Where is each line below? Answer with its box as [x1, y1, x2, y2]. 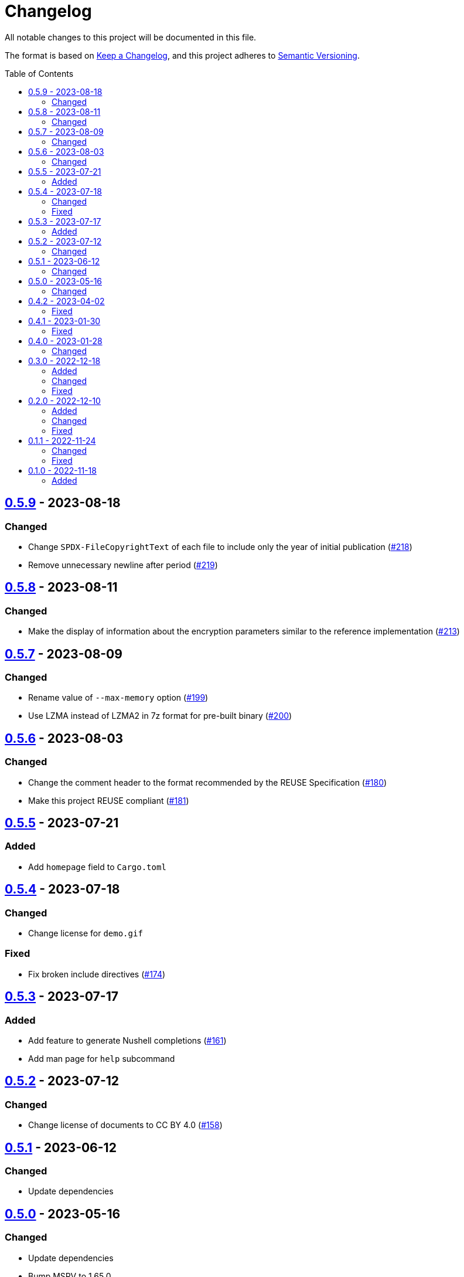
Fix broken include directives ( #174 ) [28, 969, 166, 979]
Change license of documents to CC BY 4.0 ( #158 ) [28, 1120, 223, 1130]
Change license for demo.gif [28, 928, 143, 939]
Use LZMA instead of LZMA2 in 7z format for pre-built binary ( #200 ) [28, 711, 292, 721]
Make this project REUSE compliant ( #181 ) [28, 795, 189, 806]
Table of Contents [5, 68, 74, 79]
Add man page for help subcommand [28, 1054, 175, 1064]
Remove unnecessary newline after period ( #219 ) [28, 559, 218, 570]
